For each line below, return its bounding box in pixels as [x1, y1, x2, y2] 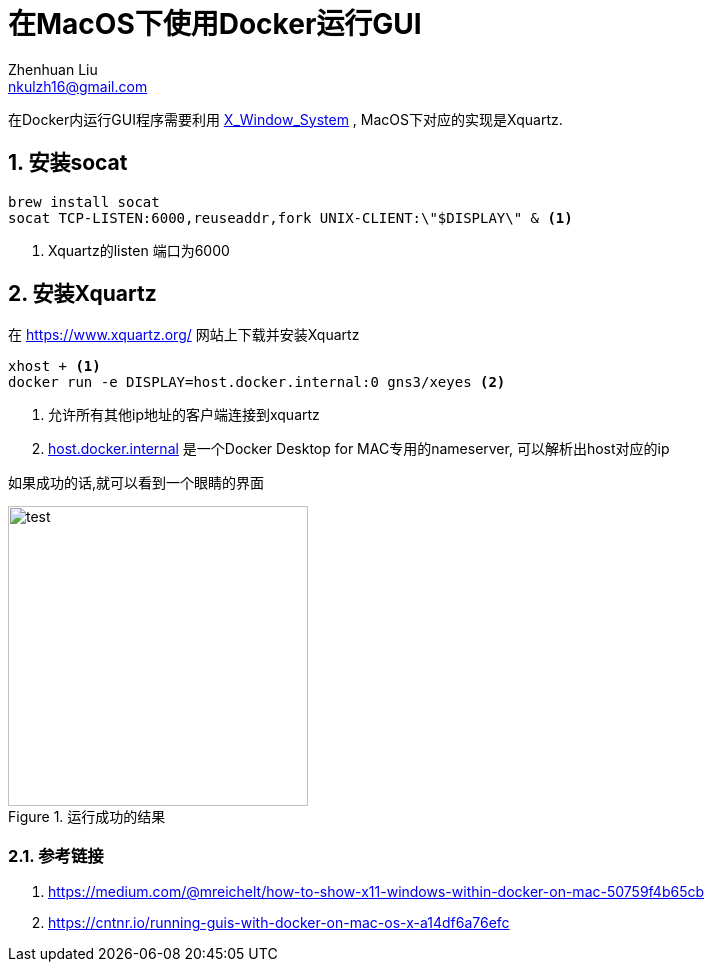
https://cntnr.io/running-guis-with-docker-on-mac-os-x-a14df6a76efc [48, 914, 510, 932]
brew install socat [8, 193, 160, 210]
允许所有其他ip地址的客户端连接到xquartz [48, 406, 320, 424]
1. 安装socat [8, 150, 128, 176]
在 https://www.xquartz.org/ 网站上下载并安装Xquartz [8, 326, 360, 344]
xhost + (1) [8, 358, 101, 375]
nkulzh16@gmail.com [8, 77, 148, 95]
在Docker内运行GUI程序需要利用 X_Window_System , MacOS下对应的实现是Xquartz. [8, 110, 563, 128]
